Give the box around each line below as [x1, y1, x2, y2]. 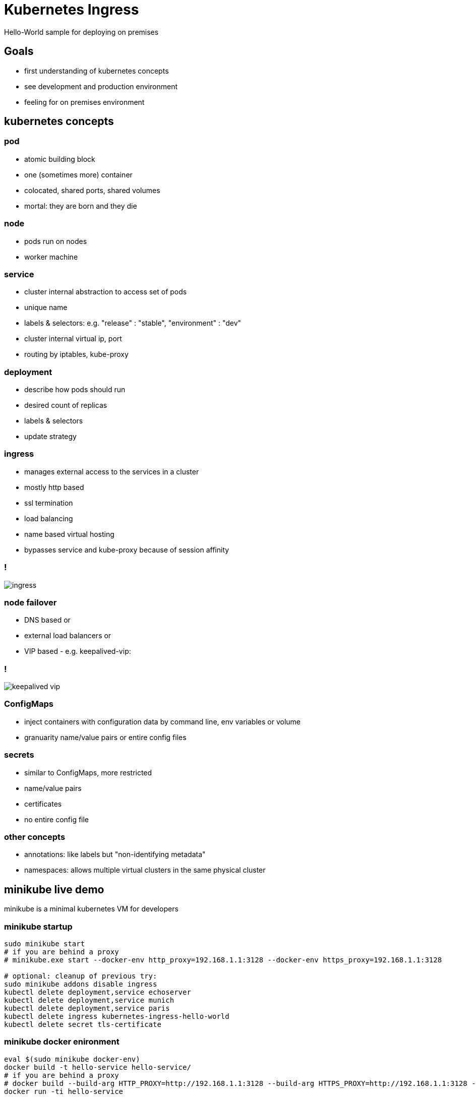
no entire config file [24, 815, 89, 824]
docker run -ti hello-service [4, 1087, 124, 1095]
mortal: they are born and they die [24, 201, 137, 210]
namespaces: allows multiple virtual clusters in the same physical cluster [24, 866, 266, 875]
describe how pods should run [24, 385, 126, 394]
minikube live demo [4, 883, 104, 896]
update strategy [24, 432, 77, 441]
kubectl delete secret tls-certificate [4, 1020, 161, 1028]
